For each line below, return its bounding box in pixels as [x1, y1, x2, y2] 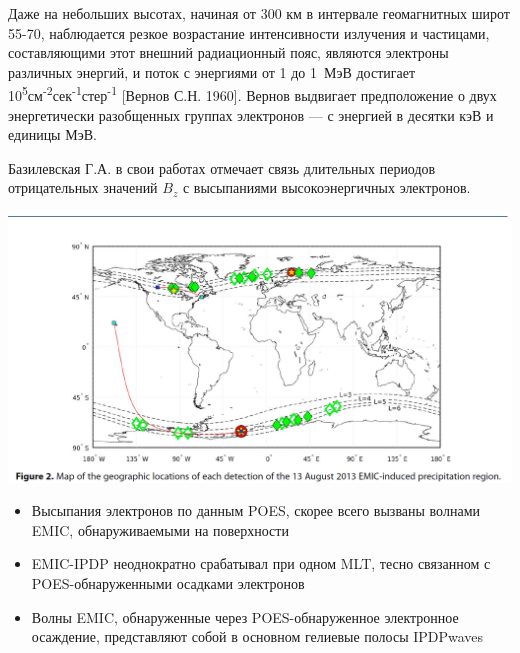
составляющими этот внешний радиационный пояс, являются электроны [8, 42, 449, 63]
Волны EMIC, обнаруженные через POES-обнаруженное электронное [31, 606, 459, 627]
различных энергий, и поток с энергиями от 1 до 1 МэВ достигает [8, 61, 416, 82]
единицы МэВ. [8, 124, 97, 145]
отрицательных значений [8, 177, 158, 198]
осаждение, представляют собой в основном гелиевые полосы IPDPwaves [31, 626, 484, 647]
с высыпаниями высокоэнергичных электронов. [182, 177, 471, 198]
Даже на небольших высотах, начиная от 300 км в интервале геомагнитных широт [8, 2, 510, 23]
